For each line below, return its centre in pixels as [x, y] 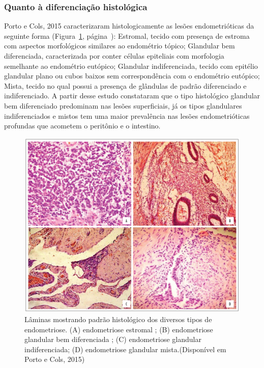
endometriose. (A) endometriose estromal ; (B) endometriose [119, 329]
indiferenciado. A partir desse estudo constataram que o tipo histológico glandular [132, 96]
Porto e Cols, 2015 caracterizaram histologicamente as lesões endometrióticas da [129, 26]
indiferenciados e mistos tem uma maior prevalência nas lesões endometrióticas [127, 115]
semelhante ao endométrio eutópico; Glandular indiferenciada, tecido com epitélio [131, 65]
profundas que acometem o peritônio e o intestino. [82, 126]
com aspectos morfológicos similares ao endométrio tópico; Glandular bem [120, 46]
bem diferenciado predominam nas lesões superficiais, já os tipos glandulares [123, 105]
